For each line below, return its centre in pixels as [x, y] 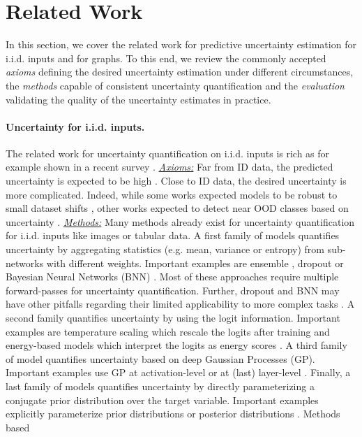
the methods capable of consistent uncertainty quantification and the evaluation [175, 85]
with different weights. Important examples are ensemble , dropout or [195, 263]
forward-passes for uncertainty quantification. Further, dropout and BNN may [173, 290]
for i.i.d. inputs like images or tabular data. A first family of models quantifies [173, 235]
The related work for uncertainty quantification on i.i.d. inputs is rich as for [168, 153]
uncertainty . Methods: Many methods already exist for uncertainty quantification [180, 221]
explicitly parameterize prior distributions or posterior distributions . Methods [173, 414]
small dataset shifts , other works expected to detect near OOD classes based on [177, 208]
